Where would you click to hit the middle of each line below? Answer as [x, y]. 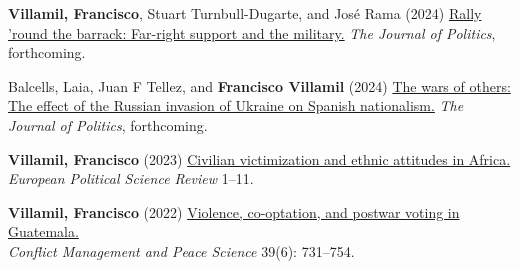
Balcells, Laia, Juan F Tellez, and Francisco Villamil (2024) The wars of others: [259, 85]
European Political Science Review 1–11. [131, 178]
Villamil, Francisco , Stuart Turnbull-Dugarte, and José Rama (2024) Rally [245, 13]
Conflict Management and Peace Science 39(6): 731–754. [181, 250]
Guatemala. [43, 231]
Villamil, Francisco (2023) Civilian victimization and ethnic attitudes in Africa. [259, 158]
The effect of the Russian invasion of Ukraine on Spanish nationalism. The [236, 105]
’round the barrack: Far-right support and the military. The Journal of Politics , [252, 32]
